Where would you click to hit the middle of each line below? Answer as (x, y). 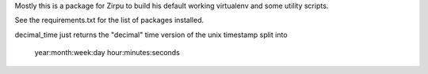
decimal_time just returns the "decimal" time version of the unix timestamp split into (151, 35)
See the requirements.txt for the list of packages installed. (109, 20)
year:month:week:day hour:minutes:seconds (107, 53)
